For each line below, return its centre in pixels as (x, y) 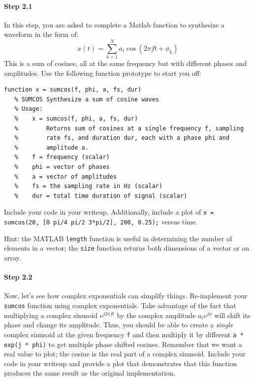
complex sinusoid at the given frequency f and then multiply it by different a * (124, 334)
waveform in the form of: (41, 34)
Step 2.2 (18, 277)
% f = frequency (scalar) (62, 157)
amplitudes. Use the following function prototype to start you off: (103, 73)
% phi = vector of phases (62, 167)
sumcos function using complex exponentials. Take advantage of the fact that (120, 305)
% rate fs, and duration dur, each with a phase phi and (122, 138)
